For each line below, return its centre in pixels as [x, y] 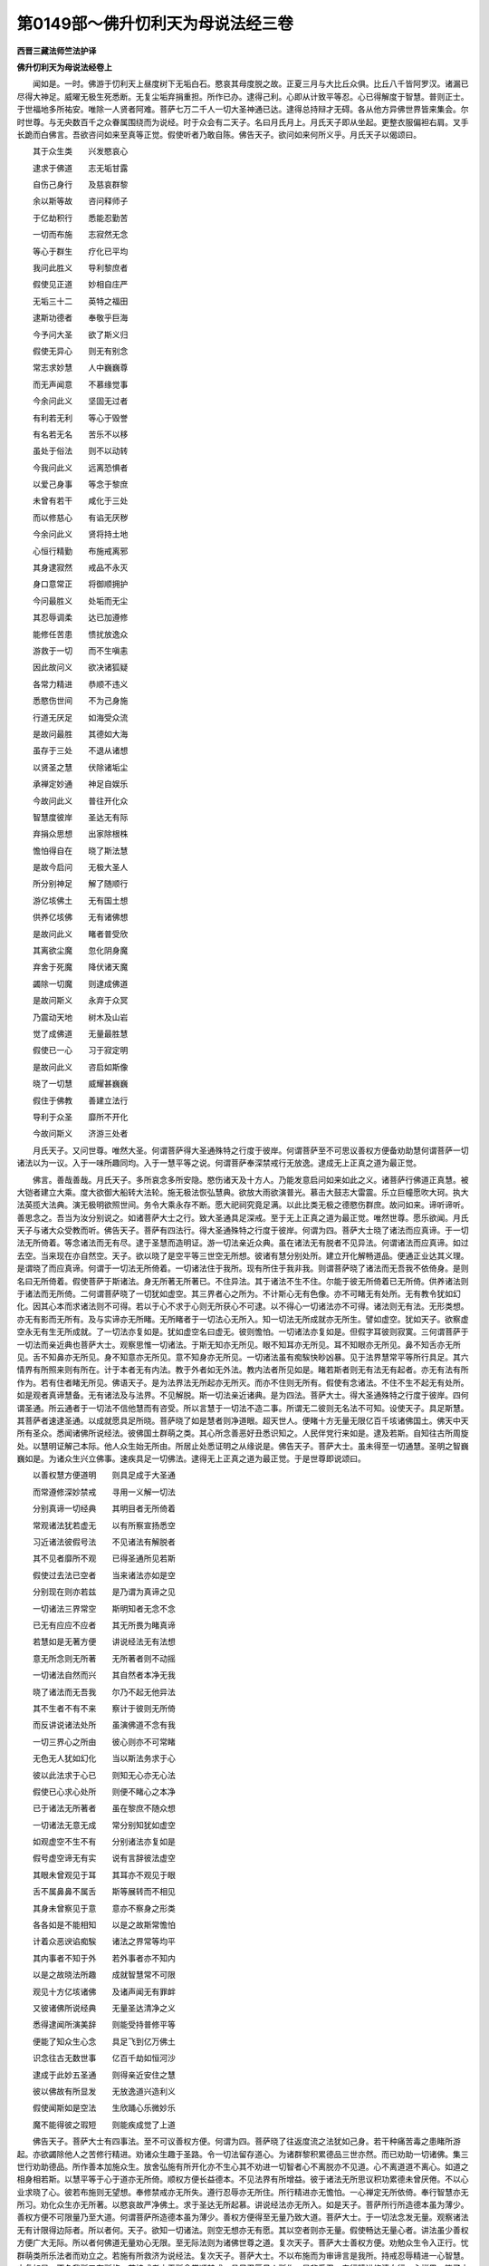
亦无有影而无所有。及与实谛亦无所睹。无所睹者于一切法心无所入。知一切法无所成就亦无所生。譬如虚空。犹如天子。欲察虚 [243, 1319]
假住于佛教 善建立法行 [80, 1100]
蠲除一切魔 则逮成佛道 [80, 983]
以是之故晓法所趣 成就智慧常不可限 [104, 1975]
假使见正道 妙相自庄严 [80, 285]
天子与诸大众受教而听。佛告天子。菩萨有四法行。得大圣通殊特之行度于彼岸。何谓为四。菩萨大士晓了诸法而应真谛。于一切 [243, 1230]
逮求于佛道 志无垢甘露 [80, 168]
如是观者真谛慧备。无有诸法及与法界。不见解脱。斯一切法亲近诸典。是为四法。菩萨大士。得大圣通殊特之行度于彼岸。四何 [243, 1395]
